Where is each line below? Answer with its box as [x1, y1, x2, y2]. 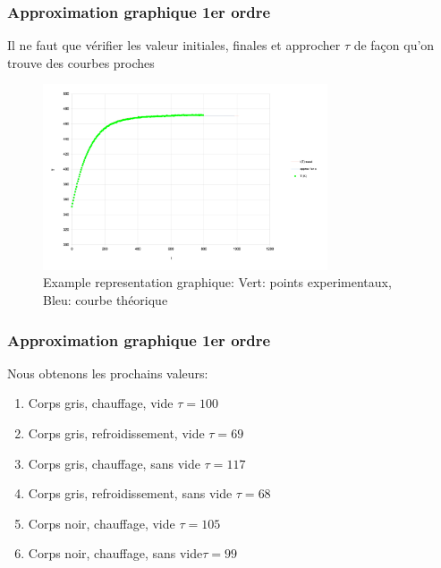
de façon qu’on [353, 36, 435, 55]
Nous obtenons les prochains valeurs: [7, 363, 208, 382]
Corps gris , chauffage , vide [28, 394, 174, 412]
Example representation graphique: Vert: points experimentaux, [43, 273, 392, 292]
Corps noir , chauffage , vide [28, 513, 175, 532]
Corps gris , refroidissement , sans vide [28, 484, 233, 503]
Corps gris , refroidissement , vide [28, 424, 205, 443]
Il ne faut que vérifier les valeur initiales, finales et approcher [7, 36, 341, 55]
